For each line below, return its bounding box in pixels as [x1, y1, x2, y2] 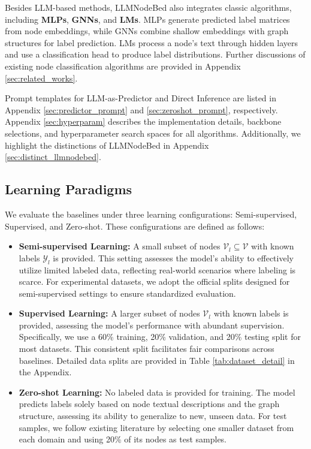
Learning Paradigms [5, 180, 132, 198]
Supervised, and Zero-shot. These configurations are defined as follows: [5, 219, 265, 232]
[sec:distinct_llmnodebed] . [5, 150, 101, 163]
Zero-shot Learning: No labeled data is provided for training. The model [19, 385, 295, 398]
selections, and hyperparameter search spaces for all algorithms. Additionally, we [5, 126, 301, 139]
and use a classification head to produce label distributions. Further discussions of [5, 48, 306, 61]
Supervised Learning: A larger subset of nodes [19, 307, 200, 320]
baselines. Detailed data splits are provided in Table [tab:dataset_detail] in [19, 354, 295, 366]
